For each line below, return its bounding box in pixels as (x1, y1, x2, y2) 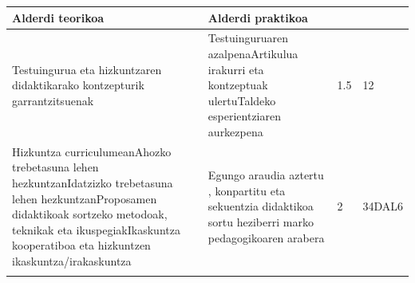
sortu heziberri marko (207, 213, 314, 230)
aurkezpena (207, 123, 263, 140)
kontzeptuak (207, 77, 268, 93)
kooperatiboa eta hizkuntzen (12, 237, 151, 254)
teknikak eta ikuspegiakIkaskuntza (12, 221, 180, 238)
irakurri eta (207, 61, 264, 77)
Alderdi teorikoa (12, 9, 105, 26)
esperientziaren (207, 108, 281, 124)
